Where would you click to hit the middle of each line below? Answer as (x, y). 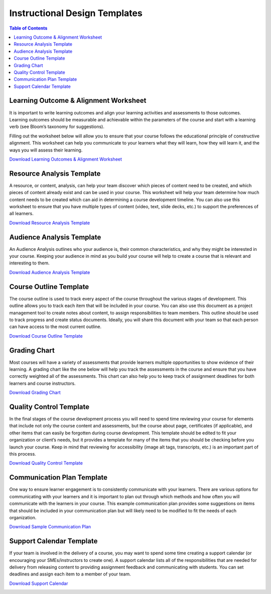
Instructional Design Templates (76, 13)
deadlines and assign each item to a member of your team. (70, 574)
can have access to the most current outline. (55, 327)
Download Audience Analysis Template (50, 272)
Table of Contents (28, 28)
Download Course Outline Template (46, 336)
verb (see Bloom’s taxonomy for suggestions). (57, 127)
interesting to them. (29, 263)
